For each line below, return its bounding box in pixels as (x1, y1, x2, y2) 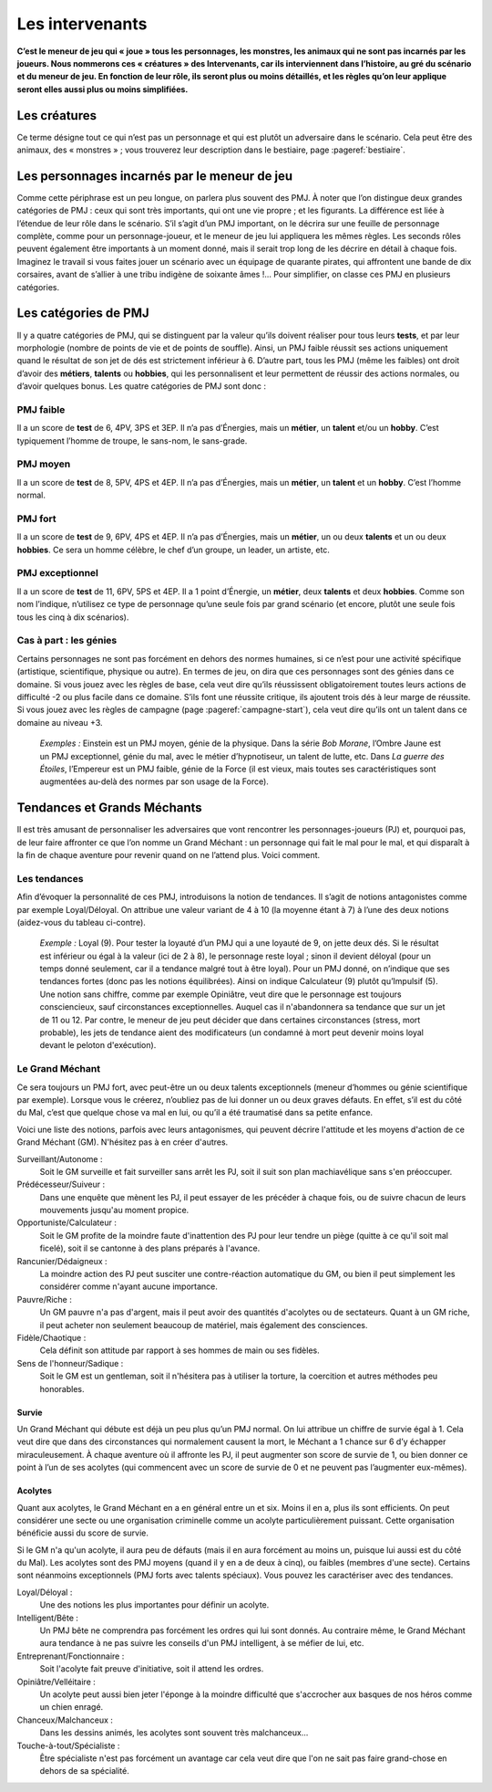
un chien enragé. (39, 1702, 104, 1713)
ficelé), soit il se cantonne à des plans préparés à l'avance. (39, 1242, 261, 1254)
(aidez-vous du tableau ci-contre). (16, 917, 146, 927)
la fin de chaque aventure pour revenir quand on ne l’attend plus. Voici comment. (16, 849, 321, 860)
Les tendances (16, 872, 84, 885)
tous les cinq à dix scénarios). (16, 612, 129, 623)
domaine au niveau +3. (16, 717, 104, 728)
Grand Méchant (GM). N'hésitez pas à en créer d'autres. (16, 1137, 229, 1148)
